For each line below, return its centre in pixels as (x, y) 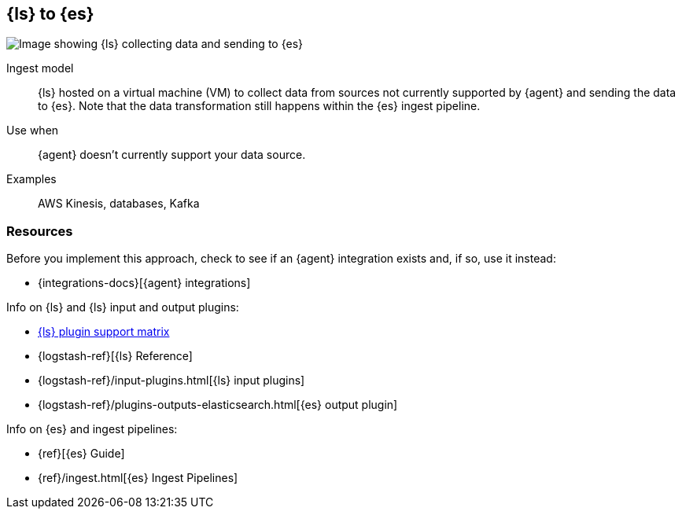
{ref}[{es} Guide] (81, 454)
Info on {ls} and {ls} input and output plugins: (123, 307)
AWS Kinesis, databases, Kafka (119, 204)
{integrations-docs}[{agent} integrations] (144, 283)
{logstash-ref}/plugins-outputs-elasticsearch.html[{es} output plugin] (218, 405)
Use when (33, 131)
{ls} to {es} (50, 14)
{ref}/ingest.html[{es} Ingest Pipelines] (138, 478)
